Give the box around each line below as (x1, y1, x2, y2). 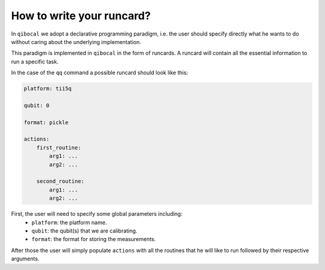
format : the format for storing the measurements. (31, 236, 156, 243)
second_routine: (36, 178, 84, 185)
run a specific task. (11, 58, 59, 65)
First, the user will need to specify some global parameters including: (11, 210, 183, 218)
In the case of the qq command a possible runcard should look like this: (11, 69, 188, 77)
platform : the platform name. (31, 219, 107, 226)
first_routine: (36, 144, 81, 151)
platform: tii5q (23, 85, 72, 92)
